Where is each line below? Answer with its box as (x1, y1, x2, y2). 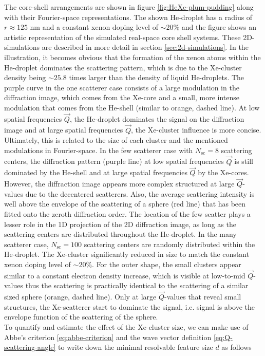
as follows (221, 342, 252, 352)
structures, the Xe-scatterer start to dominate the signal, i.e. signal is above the (4, 301, 255, 312)
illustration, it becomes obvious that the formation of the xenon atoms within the (4, 51, 261, 62)
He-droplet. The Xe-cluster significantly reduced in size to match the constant (4, 249, 250, 259)
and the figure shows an (181, 22, 257, 32)
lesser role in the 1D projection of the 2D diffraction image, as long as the (4, 218, 236, 229)
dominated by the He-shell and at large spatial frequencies (4, 167, 187, 178)
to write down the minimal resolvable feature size (58, 342, 213, 352)
